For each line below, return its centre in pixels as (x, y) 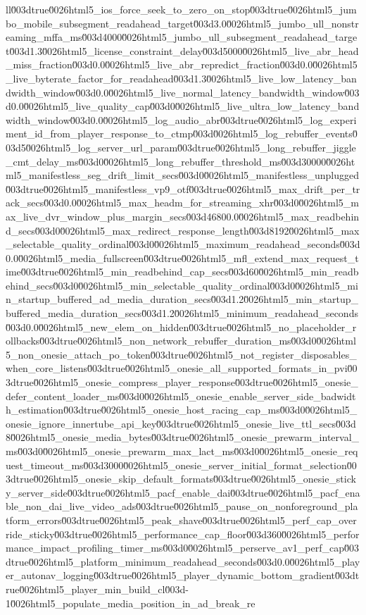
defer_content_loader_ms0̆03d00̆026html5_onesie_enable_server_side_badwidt (181, 396)
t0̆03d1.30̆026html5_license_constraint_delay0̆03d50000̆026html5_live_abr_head (182, 50)
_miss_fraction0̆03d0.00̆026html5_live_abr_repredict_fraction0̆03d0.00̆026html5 (182, 64)
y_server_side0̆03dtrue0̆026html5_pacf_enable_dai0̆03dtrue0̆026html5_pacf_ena (183, 492)
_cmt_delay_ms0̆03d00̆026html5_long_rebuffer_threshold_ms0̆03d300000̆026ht (181, 161)
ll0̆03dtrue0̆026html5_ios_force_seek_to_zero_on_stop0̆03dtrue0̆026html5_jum (181, 9)
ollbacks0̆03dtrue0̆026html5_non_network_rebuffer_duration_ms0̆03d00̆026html (181, 341)
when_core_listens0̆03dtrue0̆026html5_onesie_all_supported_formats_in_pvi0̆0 (182, 368)
